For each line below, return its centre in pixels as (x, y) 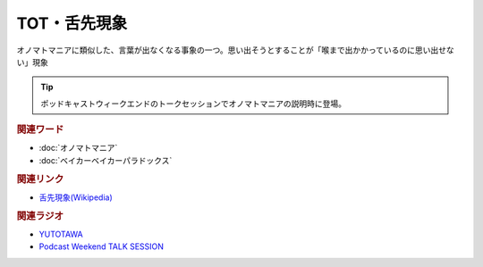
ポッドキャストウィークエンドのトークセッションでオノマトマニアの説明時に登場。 (193, 104)
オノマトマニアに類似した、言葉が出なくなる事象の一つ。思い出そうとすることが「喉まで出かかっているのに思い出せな (236, 50)
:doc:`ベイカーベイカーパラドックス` (106, 160)
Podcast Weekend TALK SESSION (102, 246)
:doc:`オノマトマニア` (78, 148)
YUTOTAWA (61, 234)
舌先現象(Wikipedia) (76, 197)
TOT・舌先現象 (72, 23)
